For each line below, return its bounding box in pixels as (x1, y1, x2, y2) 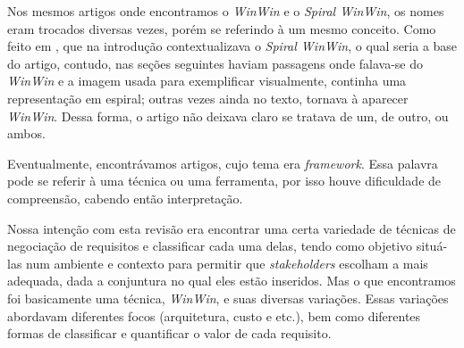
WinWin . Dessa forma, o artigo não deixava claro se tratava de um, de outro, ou (7, 106, 449, 125)
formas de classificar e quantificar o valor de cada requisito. (7, 324, 332, 343)
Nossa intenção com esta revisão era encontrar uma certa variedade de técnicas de (7, 219, 456, 237)
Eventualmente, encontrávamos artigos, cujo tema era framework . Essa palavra (7, 153, 438, 172)
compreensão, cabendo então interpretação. (7, 188, 243, 207)
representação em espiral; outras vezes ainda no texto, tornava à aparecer (7, 88, 409, 107)
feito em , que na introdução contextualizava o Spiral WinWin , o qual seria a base (7, 37, 458, 55)
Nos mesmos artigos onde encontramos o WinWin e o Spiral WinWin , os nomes (7, 2, 444, 20)
